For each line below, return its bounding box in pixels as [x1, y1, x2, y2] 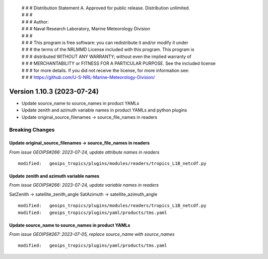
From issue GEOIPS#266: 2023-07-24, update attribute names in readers [9, 149, 160, 155]
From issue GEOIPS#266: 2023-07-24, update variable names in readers [9, 182, 159, 188]
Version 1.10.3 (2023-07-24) [9, 87, 99, 96]
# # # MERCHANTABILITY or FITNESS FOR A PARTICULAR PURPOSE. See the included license [21, 60, 216, 66]
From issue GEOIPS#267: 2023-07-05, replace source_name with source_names [9, 231, 175, 237]
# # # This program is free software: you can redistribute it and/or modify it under [21, 40, 189, 46]
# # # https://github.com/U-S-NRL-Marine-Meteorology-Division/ [21, 74, 155, 80]
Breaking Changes [9, 126, 55, 133]
